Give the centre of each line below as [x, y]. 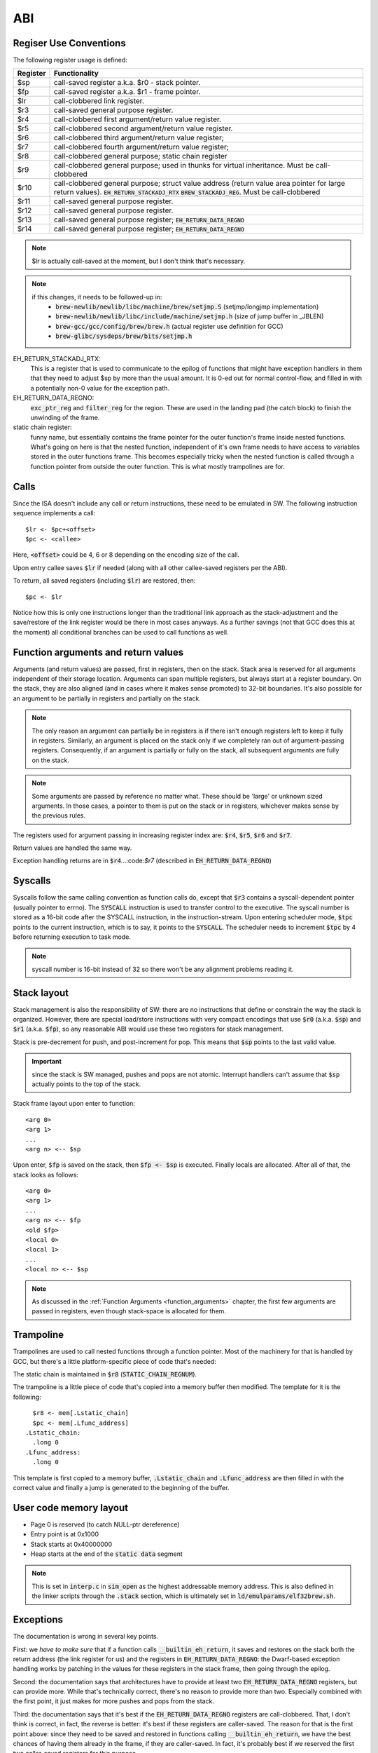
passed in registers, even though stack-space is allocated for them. [129, 1311]
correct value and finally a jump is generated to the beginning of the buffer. [121, 1487]
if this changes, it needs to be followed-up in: [97, 297]
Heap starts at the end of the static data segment [107, 1554]
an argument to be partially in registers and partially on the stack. [107, 698]
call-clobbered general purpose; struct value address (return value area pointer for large [199, 184]
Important [47, 1062]
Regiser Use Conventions [69, 43]
